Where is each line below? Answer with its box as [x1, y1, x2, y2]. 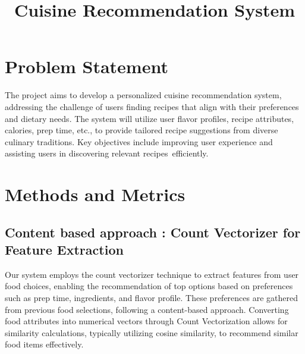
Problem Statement [5, 54, 168, 79]
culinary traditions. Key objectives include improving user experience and [5, 135, 273, 148]
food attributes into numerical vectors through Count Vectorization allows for [5, 315, 288, 327]
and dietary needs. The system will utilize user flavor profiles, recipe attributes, [5, 112, 294, 124]
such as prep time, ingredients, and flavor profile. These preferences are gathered [5, 292, 298, 304]
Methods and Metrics [5, 182, 185, 206]
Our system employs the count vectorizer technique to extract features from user [5, 268, 299, 280]
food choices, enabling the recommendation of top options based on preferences [5, 280, 293, 292]
